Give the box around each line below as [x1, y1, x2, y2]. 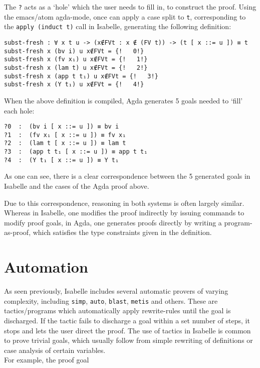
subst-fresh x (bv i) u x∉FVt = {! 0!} [4, 47, 144, 55]
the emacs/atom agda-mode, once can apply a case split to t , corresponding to [4, 11, 246, 22]
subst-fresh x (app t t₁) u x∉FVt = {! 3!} [4, 72, 158, 80]
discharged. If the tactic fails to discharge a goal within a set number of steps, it [4, 315, 250, 325]
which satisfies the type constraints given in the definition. [33, 227, 212, 237]
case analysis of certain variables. [4, 344, 106, 355]
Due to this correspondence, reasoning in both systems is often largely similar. [4, 197, 244, 208]
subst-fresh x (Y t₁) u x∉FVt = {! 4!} [4, 81, 144, 88]
